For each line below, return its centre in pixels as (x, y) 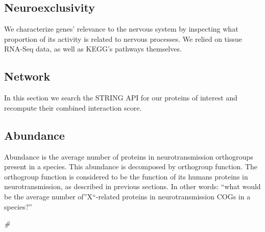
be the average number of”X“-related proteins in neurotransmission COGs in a (127, 196)
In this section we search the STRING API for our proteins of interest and (121, 98)
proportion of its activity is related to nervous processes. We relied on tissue (123, 38)
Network (27, 76)
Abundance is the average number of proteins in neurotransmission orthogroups (129, 156)
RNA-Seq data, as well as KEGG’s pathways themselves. (93, 49)
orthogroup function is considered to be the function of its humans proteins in (126, 176)
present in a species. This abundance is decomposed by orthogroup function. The (131, 166)
